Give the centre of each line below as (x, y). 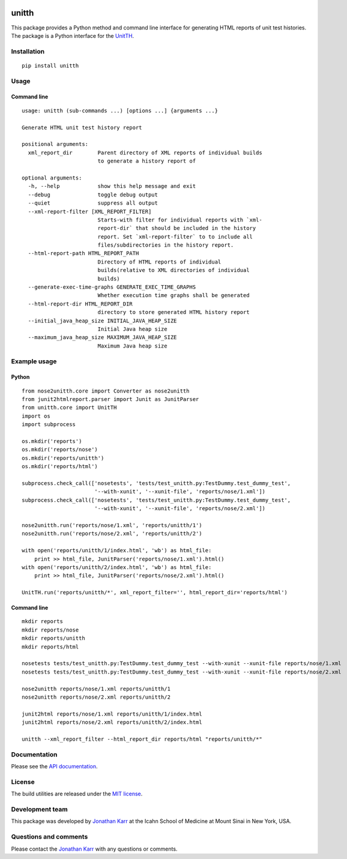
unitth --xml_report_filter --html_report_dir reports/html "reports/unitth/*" (142, 739)
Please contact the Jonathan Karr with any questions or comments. (94, 849)
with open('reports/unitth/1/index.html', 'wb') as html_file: (117, 550)
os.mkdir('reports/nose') (60, 450)
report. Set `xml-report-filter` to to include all (175, 237)
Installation (28, 51)
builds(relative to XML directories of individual (173, 270)
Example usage (34, 361)
